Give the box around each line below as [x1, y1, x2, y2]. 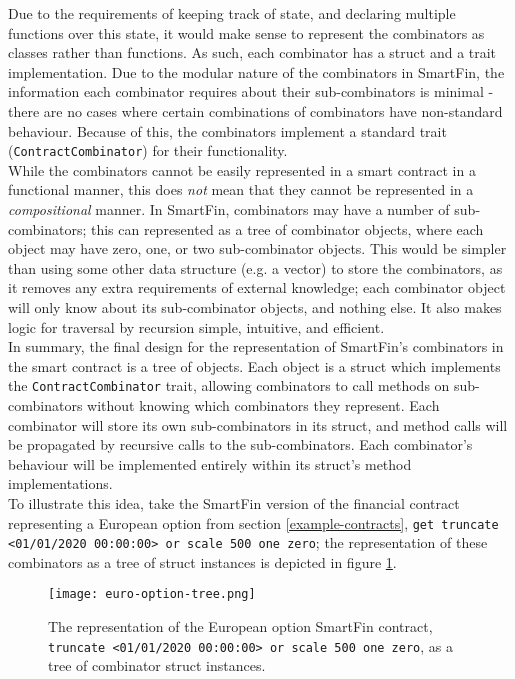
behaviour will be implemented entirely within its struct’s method [8, 453, 412, 474]
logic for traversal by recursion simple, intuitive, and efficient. [8, 316, 385, 337]
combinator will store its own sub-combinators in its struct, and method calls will [8, 414, 508, 435]
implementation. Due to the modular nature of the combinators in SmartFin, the [8, 61, 505, 82]
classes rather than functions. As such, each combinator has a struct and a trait [8, 42, 497, 63]
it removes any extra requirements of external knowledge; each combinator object [8, 277, 506, 298]
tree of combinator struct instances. [48, 655, 266, 676]
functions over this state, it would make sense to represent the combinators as [8, 22, 485, 43]
